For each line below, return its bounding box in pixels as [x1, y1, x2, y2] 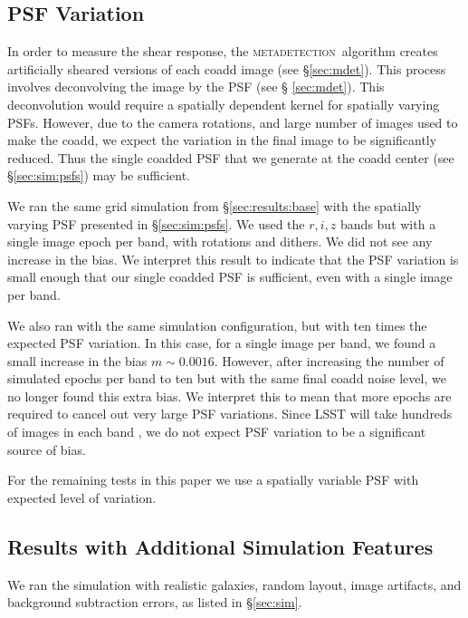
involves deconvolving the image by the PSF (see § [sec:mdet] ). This [7, 77, 385, 96]
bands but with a [340, 214, 436, 233]
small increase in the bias [7, 351, 148, 370]
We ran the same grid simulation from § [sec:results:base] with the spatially [7, 196, 422, 215]
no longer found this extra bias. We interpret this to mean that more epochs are [7, 386, 452, 405]
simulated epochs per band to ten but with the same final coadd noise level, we [7, 369, 446, 388]
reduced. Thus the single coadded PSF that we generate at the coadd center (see [7, 148, 454, 167]
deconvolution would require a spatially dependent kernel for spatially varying [7, 94, 440, 113]
